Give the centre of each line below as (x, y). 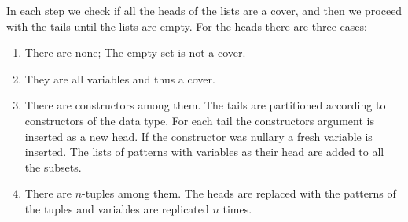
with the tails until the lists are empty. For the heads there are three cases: (187, 26)
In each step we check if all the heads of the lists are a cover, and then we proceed (204, 10)
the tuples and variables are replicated (117, 208)
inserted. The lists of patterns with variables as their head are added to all (204, 152)
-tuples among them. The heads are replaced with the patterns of (239, 193)
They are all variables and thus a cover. (120, 78)
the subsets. (53, 166)
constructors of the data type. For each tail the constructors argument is (199, 120)
